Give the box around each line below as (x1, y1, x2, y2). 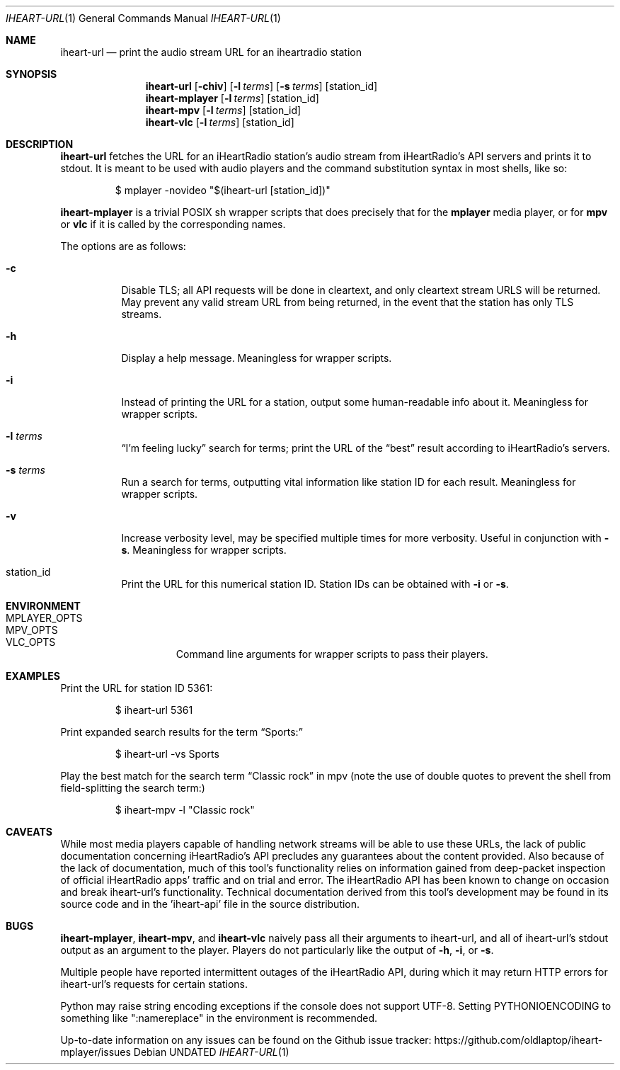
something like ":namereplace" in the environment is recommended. (60, 1012, 378, 1024)
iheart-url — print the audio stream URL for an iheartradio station (60, 46, 362, 58)
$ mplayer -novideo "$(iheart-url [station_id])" (115, 184, 331, 196)
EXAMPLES (6, 670, 60, 682)
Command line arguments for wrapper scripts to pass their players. (176, 648, 488, 660)
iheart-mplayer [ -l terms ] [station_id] (145, 92, 319, 104)
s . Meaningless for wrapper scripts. (121, 544, 287, 556)
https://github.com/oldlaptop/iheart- (434, 1034, 603, 1046)
